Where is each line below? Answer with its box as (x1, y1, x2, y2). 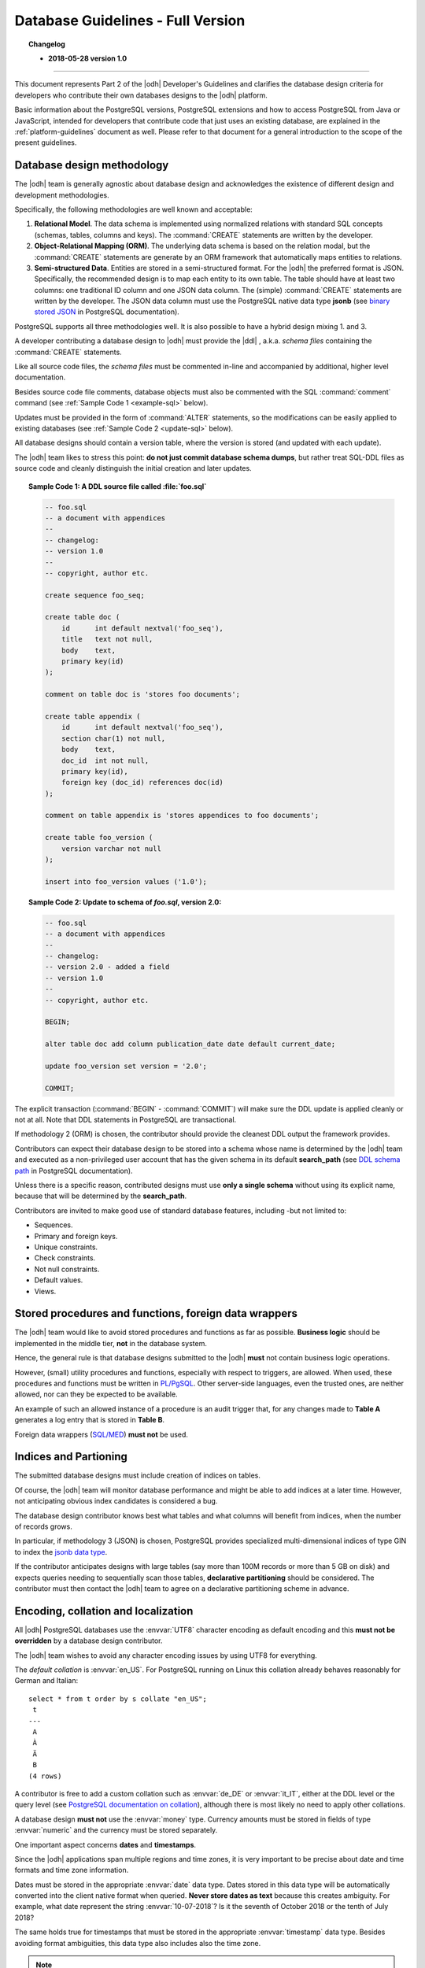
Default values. (34, 1275, 83, 1285)
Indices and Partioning (14, 1450, 128, 1463)
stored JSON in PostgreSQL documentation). (34, 307, 180, 316)
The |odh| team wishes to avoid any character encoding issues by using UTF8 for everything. (14, 1650, 318, 1660)
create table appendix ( (44, 712, 141, 720)
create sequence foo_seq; (44, 590, 145, 600)
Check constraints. (34, 1253, 96, 1263)
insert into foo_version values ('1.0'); (44, 877, 208, 886)
